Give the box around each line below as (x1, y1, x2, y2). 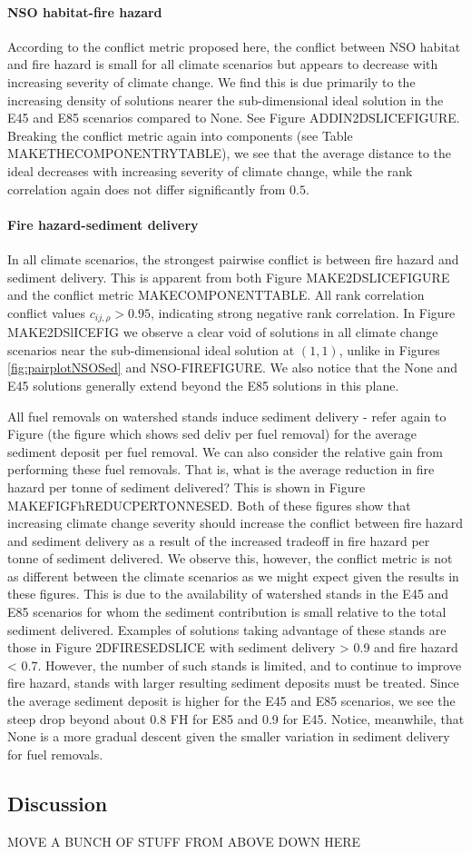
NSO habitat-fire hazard (7, 2, 162, 21)
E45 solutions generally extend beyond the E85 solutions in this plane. (7, 375, 399, 394)
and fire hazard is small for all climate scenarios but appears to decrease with (7, 55, 438, 74)
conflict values (7, 303, 86, 322)
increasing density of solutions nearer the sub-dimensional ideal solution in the (7, 90, 444, 109)
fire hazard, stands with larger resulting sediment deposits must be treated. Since (7, 673, 459, 692)
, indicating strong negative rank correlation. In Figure (151, 303, 456, 322)
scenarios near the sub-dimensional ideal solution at (7, 340, 295, 359)
